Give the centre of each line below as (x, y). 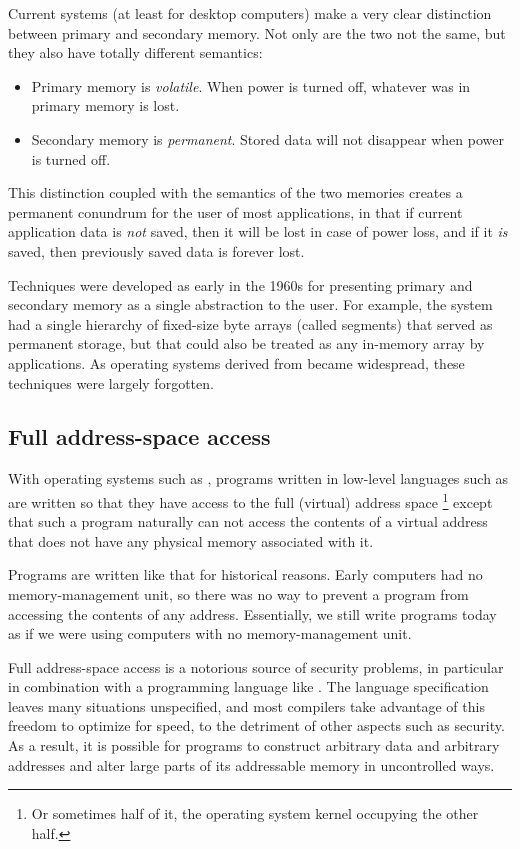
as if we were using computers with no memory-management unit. (210, 633)
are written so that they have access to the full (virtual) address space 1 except (250, 500)
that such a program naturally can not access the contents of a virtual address (248, 521)
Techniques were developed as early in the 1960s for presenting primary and (240, 284)
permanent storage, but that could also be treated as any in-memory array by (246, 343)
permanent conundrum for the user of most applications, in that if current (235, 211)
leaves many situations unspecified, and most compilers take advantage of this (246, 705)
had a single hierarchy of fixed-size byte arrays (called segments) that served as (250, 323)
